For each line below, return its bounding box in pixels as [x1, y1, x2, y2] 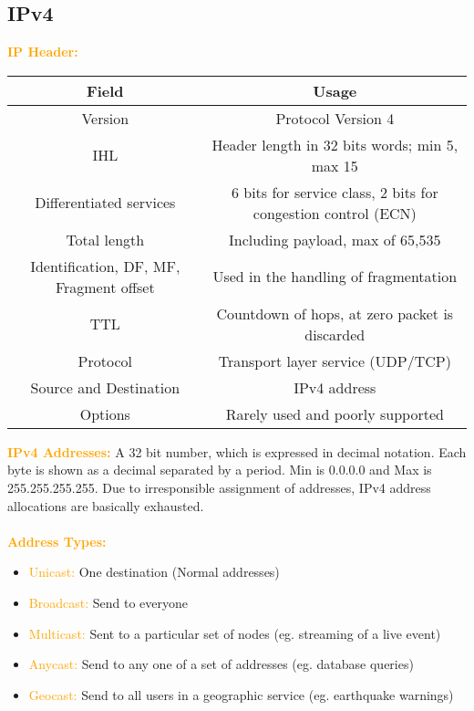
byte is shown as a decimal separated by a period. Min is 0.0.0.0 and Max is [7, 460, 432, 479]
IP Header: [7, 42, 78, 61]
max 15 [311, 154, 358, 176]
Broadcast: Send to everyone [28, 592, 188, 612]
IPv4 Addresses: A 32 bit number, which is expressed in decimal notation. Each [7, 442, 467, 461]
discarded [304, 323, 366, 345]
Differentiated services [35, 192, 176, 214]
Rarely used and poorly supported [225, 403, 444, 424]
